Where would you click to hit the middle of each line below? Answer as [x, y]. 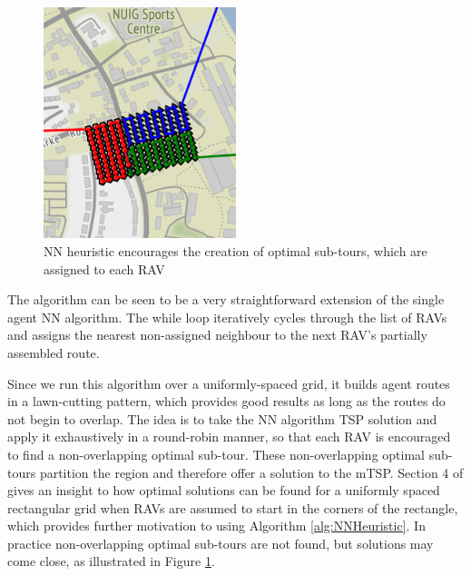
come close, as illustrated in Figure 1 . [111, 561]
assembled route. [54, 352]
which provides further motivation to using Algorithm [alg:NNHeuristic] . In [216, 526]
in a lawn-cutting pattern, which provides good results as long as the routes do [226, 401]
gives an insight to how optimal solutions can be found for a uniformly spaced [224, 490]
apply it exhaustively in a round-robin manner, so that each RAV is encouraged [229, 437]
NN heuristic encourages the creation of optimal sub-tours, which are [235, 250]
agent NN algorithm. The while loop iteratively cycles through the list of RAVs [227, 317]
